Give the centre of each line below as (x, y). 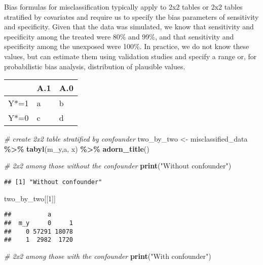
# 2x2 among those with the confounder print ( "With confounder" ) (108, 256)
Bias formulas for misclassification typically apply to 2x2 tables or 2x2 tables (123, 7)
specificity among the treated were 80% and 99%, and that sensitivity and (119, 36)
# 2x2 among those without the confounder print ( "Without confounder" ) (118, 166)
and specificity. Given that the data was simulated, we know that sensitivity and (129, 27)
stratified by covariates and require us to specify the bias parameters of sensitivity (131, 16)
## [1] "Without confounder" (53, 182)
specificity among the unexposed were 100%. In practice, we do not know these (127, 46)
